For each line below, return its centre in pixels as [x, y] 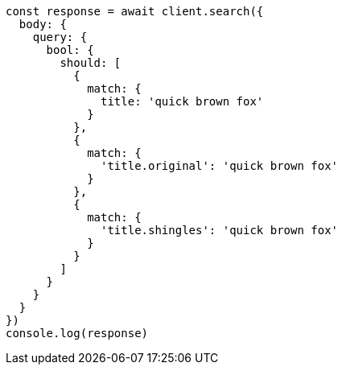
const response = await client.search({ [135, 11]
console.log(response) [77, 333]
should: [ [91, 63]
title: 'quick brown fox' [182, 101]
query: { [60, 37]
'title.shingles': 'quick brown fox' [220, 230]
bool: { [70, 50]
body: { [43, 24]
